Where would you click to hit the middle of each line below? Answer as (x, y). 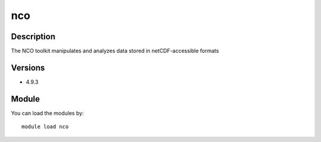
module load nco (45, 127)
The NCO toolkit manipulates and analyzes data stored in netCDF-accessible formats (115, 51)
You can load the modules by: (48, 113)
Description (33, 37)
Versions (28, 67)
